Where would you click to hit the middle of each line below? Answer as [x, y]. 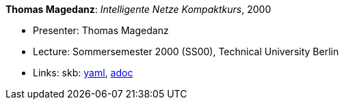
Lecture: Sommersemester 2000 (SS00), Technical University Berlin [186, 51]
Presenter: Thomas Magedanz [101, 30]
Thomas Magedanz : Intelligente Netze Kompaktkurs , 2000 [138, 9]
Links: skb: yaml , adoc [83, 73]
